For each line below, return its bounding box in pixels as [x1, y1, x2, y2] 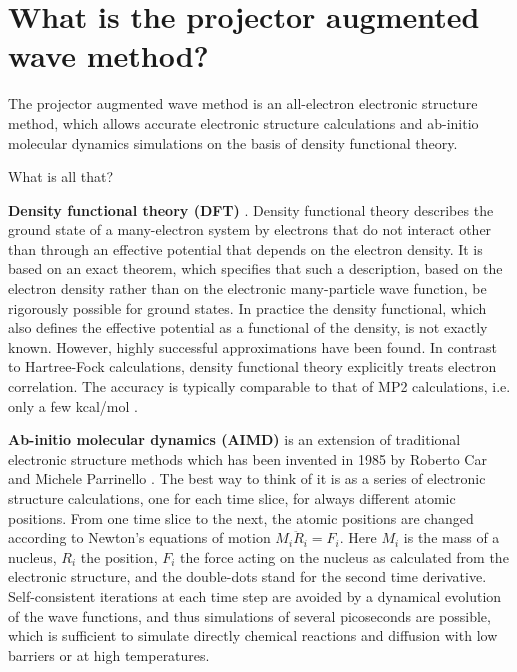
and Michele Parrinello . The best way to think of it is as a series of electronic [8, 468, 486, 489]
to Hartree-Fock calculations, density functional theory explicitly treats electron [8, 356, 497, 377]
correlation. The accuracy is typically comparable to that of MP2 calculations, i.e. [8, 376, 511, 397]
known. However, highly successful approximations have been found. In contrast [8, 336, 497, 357]
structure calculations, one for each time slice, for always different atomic [8, 488, 456, 508]
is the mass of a [403, 527, 500, 548]
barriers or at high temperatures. [8, 644, 210, 665]
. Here [339, 527, 377, 548]
